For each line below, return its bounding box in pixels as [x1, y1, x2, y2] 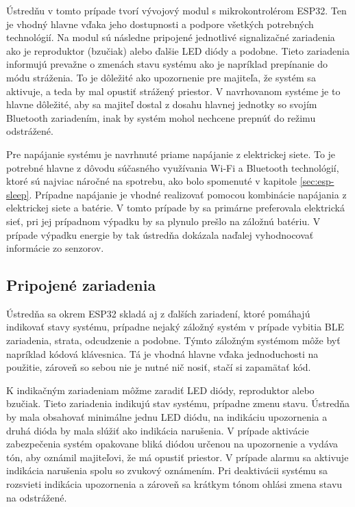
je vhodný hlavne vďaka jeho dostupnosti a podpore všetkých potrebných [6, 16, 314, 31]
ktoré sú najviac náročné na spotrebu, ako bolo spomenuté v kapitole [6, 174, 297, 188]
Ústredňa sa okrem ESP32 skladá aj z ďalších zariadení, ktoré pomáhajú [6, 306, 310, 320]
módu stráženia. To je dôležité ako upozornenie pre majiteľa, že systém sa [6, 70, 316, 84]
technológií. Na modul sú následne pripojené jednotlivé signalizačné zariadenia [6, 30, 335, 44]
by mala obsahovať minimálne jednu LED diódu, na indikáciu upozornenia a [6, 410, 328, 424]
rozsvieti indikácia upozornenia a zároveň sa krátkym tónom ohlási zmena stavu [6, 477, 343, 491]
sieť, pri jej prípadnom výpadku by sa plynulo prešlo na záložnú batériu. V [6, 213, 321, 228]
